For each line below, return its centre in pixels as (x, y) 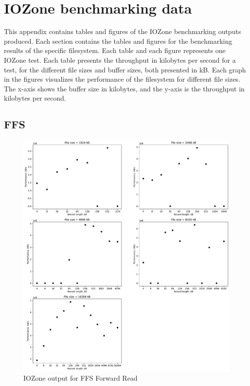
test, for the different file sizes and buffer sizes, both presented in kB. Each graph (125, 69)
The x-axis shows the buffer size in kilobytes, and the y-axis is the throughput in (124, 88)
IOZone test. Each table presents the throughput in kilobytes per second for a (120, 60)
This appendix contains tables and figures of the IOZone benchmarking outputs (123, 31)
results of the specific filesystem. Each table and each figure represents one (115, 50)
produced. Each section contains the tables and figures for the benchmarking (118, 41)
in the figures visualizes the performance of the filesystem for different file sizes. (122, 79)
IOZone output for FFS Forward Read (80, 378)
